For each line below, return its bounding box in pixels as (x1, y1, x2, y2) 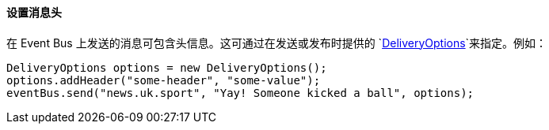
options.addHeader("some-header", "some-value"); (6, 73, 321, 87)
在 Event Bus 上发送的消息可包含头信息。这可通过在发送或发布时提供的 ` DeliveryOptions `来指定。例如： (6, 35, 547, 50)
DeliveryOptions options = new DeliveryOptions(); (6, 61, 327, 74)
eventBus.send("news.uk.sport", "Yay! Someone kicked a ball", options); (6, 86, 475, 99)
